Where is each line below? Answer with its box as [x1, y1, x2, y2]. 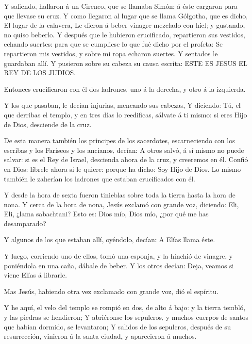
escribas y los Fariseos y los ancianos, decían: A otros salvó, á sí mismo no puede [4, 145, 244, 155]
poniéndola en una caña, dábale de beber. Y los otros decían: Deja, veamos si [4, 260, 234, 270]
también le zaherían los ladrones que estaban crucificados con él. [4, 173, 195, 183]
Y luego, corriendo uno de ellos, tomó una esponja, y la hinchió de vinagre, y [4, 251, 233, 261]
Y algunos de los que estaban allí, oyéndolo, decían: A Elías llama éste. [4, 234, 215, 245]
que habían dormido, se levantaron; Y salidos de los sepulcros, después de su [4, 321, 231, 331]
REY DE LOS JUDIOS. [4, 67, 76, 78]
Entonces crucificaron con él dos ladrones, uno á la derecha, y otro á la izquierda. [4, 83, 246, 94]
